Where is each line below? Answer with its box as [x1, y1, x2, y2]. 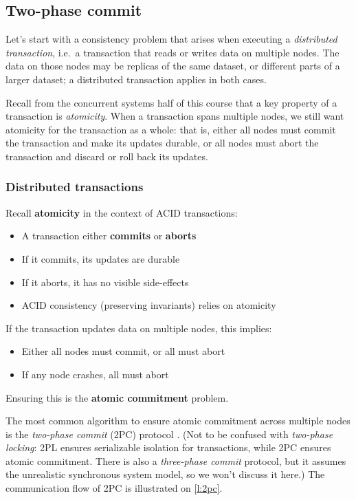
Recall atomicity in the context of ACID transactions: [5, 205, 238, 219]
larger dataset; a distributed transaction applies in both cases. [5, 72, 267, 86]
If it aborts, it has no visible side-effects [21, 274, 189, 289]
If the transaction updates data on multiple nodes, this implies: [5, 320, 272, 335]
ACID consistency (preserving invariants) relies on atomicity [21, 298, 276, 312]
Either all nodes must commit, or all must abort [21, 344, 225, 358]
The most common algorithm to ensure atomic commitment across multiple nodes [5, 413, 351, 428]
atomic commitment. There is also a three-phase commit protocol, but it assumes [5, 453, 346, 468]
